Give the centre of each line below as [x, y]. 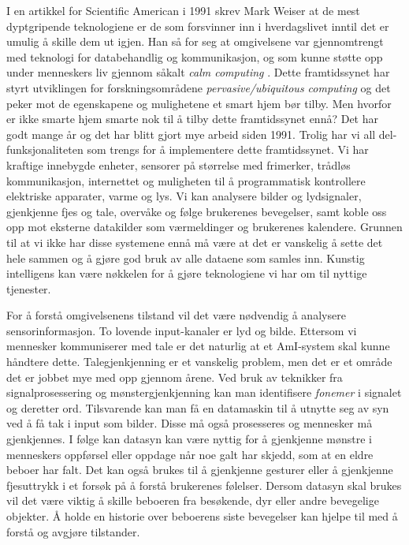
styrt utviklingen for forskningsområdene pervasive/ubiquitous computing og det [199, 87]
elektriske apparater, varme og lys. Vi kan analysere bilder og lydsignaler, [184, 196]
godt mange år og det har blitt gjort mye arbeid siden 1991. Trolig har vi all [191, 134]
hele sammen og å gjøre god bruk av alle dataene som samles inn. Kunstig [186, 258]
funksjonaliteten [45, 149]
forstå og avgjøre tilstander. [73, 531]
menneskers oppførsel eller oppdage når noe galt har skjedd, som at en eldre [190, 454]
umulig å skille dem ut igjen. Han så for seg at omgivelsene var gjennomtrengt [195, 41]
